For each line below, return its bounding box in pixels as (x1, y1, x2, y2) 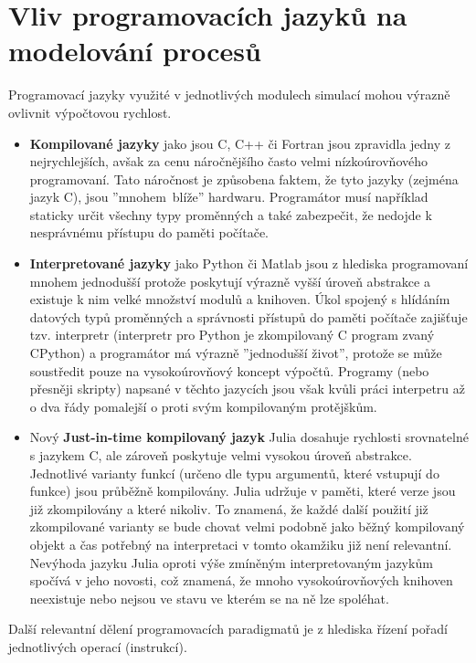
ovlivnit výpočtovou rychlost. (8, 102, 172, 121)
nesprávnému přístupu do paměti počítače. (29, 223, 269, 242)
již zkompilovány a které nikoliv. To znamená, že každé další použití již (29, 499, 428, 518)
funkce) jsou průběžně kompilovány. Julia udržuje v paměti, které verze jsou (29, 481, 456, 500)
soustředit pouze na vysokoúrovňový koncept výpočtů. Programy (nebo (29, 361, 429, 380)
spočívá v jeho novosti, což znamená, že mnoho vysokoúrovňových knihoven (29, 571, 453, 590)
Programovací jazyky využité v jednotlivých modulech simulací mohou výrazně (8, 85, 450, 104)
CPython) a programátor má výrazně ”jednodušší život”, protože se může (29, 343, 442, 363)
